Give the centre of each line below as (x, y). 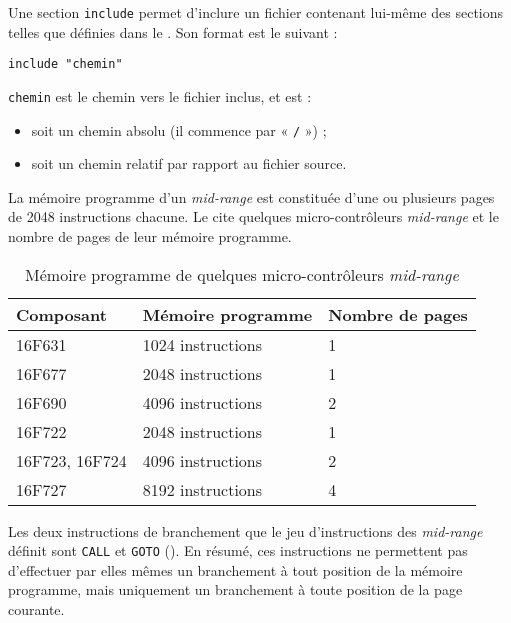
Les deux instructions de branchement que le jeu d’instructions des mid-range (245, 530)
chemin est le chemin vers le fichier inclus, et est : (160, 95)
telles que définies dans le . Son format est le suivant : (173, 31)
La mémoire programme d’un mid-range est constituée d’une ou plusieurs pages (251, 196)
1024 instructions (202, 344)
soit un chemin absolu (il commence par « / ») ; (179, 129)
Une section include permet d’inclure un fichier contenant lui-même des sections (256, 12)
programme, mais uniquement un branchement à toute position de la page (235, 589)
